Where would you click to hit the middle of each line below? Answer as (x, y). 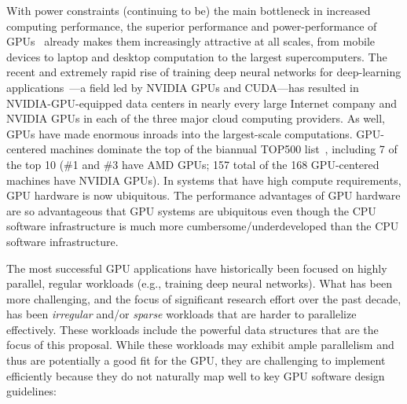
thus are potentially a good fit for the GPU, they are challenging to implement (196, 360)
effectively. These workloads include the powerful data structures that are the (192, 329)
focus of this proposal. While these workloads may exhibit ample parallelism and (200, 345)
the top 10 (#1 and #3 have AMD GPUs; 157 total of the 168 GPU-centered (193, 164)
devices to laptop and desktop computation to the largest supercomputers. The (197, 56)
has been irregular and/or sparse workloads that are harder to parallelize (181, 314)
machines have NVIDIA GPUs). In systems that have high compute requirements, (204, 180)
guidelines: (31, 391)
